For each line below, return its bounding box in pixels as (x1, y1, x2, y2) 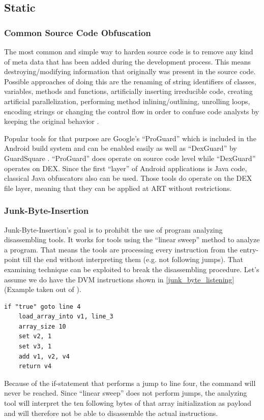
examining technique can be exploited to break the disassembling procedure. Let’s (4, 264, 259, 274)
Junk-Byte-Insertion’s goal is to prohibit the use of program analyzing (4, 224, 223, 235)
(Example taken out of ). (4, 284, 81, 295)
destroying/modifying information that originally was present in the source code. (4, 66, 256, 77)
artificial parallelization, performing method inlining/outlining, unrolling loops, (4, 95, 250, 106)
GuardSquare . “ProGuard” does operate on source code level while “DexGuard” (4, 152, 256, 163)
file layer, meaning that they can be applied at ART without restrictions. (4, 182, 232, 193)
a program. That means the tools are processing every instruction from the (4, 244, 238, 254)
